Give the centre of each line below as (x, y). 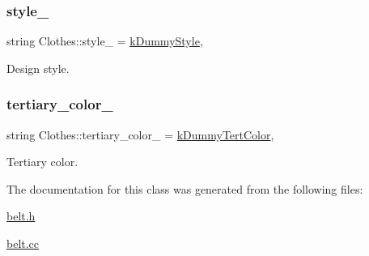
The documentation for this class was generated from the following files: (185, 188)
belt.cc (23, 243)
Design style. (38, 68)
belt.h (21, 216)
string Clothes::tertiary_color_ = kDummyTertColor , (140, 134)
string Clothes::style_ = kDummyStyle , (105, 41)
